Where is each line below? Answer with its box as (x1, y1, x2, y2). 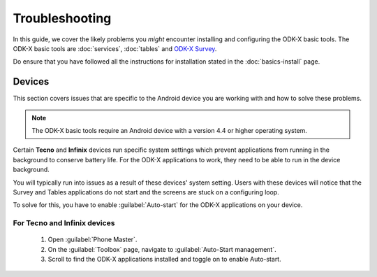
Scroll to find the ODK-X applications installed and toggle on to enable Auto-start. (47, 255, 282, 264)
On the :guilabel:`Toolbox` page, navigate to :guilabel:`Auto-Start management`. (47, 245, 276, 253)
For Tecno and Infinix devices (13, 218, 115, 228)
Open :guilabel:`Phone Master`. (47, 235, 138, 244)
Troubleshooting (13, 10, 112, 26)
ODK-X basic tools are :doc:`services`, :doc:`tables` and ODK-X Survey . (13, 44, 217, 52)
